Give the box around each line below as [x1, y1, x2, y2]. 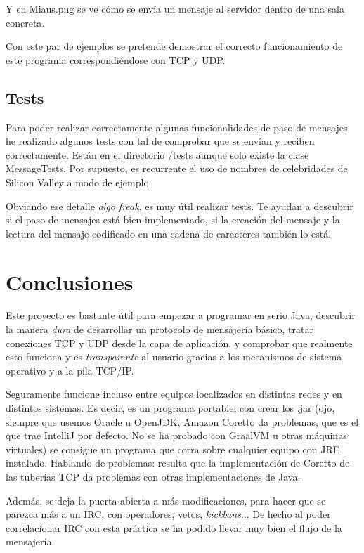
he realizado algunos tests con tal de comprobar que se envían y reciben [6, 134, 315, 148]
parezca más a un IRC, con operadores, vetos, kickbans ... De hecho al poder [6, 507, 331, 521]
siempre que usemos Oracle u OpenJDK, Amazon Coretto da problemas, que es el [6, 414, 359, 429]
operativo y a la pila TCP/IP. [6, 363, 134, 377]
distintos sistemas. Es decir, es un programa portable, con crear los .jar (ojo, [6, 401, 335, 415]
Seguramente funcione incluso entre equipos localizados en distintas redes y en [6, 386, 342, 401]
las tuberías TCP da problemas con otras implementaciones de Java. [6, 469, 301, 483]
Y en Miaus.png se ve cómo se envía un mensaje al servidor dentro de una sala [6, 1, 344, 15]
